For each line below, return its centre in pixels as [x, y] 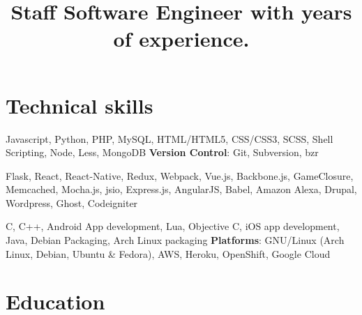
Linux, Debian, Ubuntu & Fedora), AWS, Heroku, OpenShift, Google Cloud [168, 253]
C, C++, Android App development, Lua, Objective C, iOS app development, [173, 226]
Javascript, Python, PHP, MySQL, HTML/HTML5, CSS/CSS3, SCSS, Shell [169, 138]
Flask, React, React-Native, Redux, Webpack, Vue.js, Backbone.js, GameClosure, [180, 175]
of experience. [181, 39]
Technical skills [80, 105]
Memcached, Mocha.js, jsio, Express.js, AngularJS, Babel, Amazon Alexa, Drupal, [181, 189]
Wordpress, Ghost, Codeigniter [72, 202]
